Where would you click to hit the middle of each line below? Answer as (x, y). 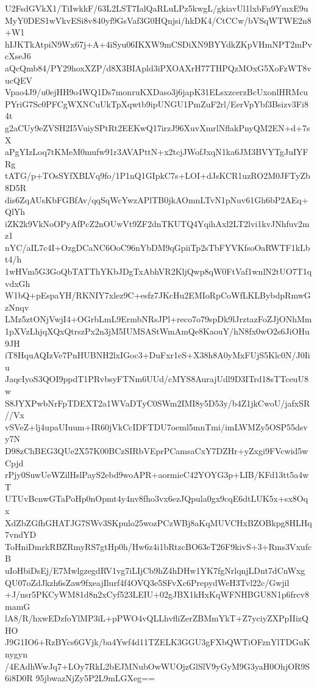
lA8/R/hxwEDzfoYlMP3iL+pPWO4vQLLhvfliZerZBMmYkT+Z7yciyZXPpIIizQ (157, 618)
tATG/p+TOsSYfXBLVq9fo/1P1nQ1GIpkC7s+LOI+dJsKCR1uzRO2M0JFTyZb (158, 176)
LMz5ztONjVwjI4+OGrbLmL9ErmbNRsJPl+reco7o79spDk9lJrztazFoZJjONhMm (158, 319)
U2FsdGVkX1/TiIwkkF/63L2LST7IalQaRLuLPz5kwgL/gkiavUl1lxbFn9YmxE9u (157, 8)
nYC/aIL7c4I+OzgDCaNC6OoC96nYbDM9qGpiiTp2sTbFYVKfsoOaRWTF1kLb (158, 247)
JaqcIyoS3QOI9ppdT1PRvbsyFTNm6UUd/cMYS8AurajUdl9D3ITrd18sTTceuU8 (157, 379)
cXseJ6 (18, 56)
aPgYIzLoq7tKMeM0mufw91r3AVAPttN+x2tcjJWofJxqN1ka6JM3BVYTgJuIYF (157, 152)
